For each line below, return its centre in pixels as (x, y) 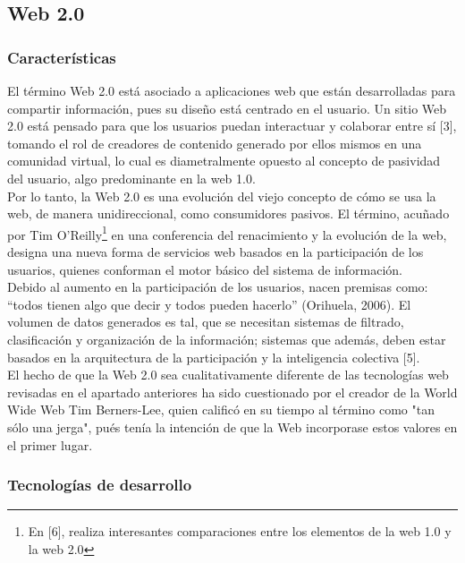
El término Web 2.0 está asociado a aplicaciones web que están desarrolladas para (232, 90)
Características (62, 57)
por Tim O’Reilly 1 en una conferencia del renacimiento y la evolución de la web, (227, 233)
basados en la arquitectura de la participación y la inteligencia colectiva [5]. (214, 357)
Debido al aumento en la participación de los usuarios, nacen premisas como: (218, 287)
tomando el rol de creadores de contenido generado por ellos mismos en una (215, 143)
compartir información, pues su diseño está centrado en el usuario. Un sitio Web (227, 108)
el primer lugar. (50, 444)
